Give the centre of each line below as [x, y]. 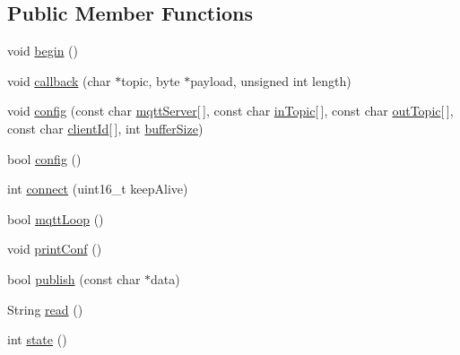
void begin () [43, 51]
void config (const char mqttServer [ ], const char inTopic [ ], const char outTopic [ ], [230, 111]
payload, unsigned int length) [271, 80]
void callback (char [59, 80]
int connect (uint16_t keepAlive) [98, 189]
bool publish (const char [74, 278]
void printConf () [55, 249]
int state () [37, 339]
